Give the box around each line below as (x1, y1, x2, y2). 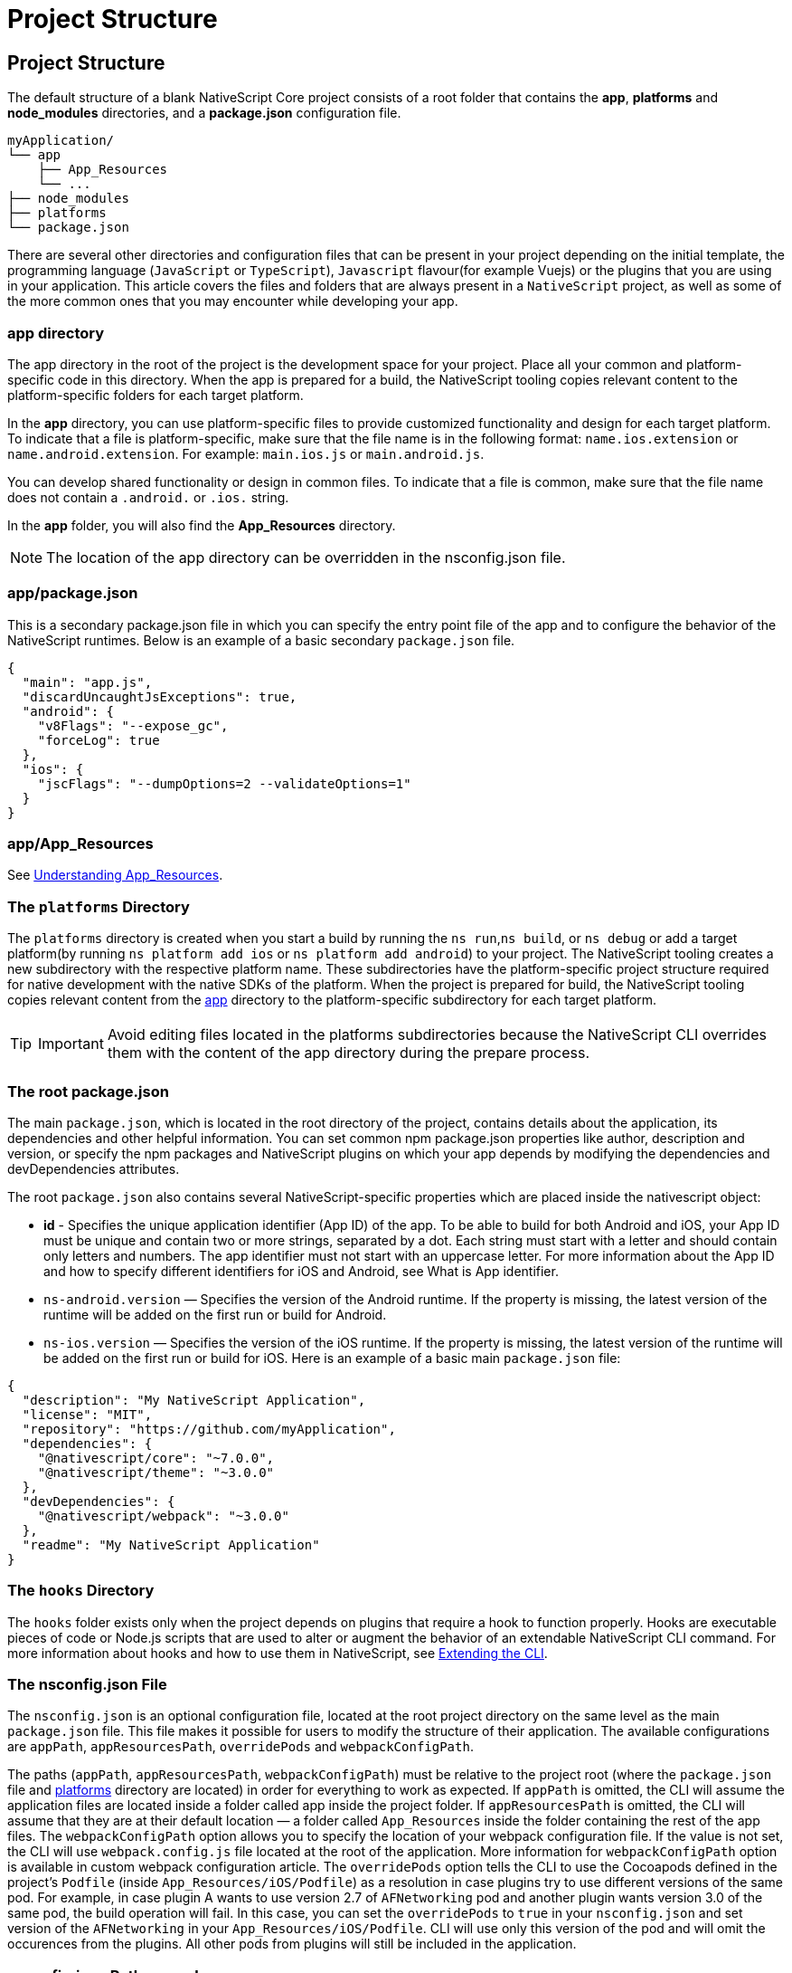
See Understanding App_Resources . (7, 867, 223, 883)
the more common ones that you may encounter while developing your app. (7, 293, 458, 310)
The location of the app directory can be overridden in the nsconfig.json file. (46, 548, 566, 567)
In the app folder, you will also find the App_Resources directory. (7, 517, 396, 533)
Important (38, 1034, 104, 1053)
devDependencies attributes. (7, 1160, 180, 1177)
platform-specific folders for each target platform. (7, 386, 304, 403)
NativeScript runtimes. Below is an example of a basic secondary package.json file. (7, 632, 515, 648)
